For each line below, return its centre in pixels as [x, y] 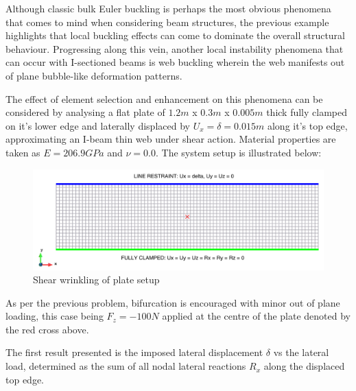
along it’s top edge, [307, 125]
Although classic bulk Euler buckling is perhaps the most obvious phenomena [168, 8]
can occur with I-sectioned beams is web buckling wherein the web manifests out [175, 62]
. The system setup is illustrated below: [239, 152]
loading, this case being [55, 316]
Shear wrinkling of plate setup [96, 280]
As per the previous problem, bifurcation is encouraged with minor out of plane [173, 302]
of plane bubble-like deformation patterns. [94, 75]
